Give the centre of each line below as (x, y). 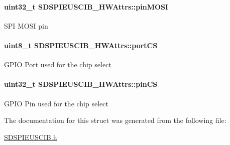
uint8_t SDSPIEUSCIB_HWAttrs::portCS (81, 45)
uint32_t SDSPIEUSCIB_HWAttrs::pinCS (81, 84)
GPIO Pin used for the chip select (56, 103)
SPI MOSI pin (26, 25)
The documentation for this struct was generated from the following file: (115, 120)
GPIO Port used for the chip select (58, 64)
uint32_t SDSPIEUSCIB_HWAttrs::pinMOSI (86, 6)
